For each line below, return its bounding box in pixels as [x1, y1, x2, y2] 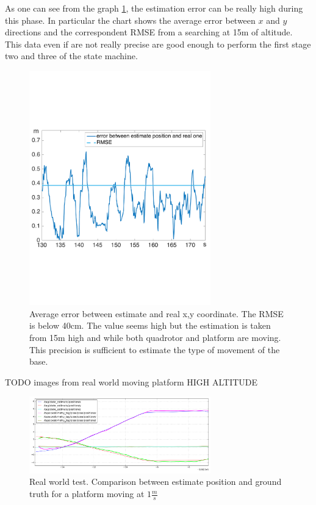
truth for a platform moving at [29, 487, 145, 500]
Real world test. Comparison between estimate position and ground [29, 475, 282, 488]
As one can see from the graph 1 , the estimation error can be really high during [5, 2, 303, 14]
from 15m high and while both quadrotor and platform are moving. [29, 331, 281, 343]
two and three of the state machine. [5, 49, 138, 62]
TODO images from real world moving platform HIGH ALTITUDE [5, 375, 258, 388]
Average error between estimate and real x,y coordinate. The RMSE [29, 307, 284, 320]
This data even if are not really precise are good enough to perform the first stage [5, 37, 311, 50]
